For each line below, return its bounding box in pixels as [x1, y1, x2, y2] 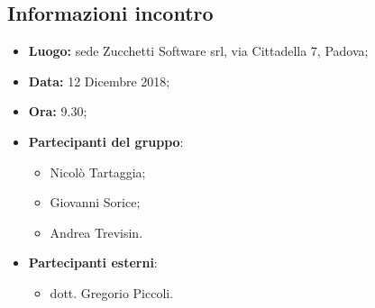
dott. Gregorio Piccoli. [50, 283, 174, 302]
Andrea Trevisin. [50, 222, 143, 241]
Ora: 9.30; [28, 102, 87, 121]
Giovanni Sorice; [50, 193, 141, 212]
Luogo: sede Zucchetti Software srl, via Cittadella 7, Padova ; [28, 41, 369, 60]
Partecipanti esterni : [28, 253, 158, 272]
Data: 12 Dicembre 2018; [28, 71, 170, 90]
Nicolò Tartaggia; [50, 162, 146, 181]
